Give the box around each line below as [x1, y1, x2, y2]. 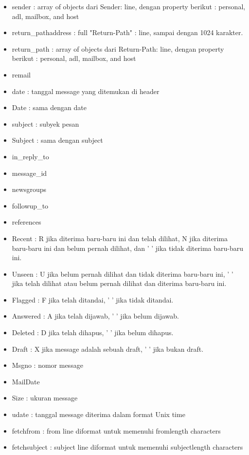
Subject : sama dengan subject [12, 135, 103, 145]
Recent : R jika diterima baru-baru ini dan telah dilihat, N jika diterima [12, 233, 228, 243]
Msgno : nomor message [12, 360, 83, 370]
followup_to [12, 200, 49, 210]
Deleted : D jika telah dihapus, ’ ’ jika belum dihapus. [12, 327, 174, 338]
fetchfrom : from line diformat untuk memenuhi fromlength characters [12, 425, 221, 436]
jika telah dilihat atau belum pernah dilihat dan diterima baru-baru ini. [12, 278, 227, 288]
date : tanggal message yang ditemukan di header [12, 86, 160, 96]
